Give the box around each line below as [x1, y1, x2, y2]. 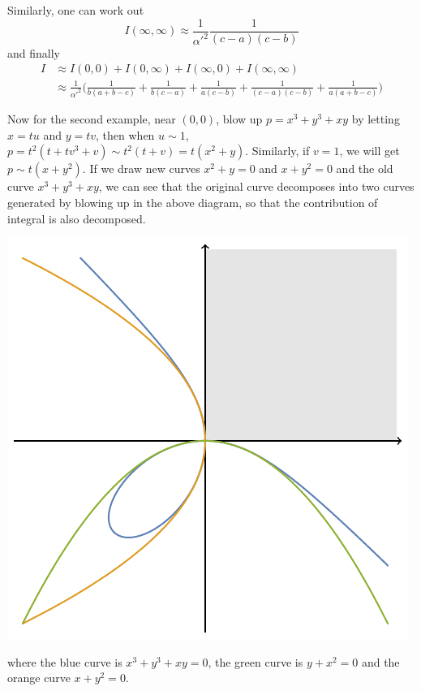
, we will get [339, 142, 400, 159]
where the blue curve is [7, 653, 122, 670]
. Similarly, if [245, 142, 310, 159]
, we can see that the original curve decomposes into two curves [98, 178, 415, 195]
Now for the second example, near [7, 110, 176, 127]
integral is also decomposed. [7, 209, 146, 227]
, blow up [216, 110, 263, 127]
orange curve [7, 669, 71, 686]
